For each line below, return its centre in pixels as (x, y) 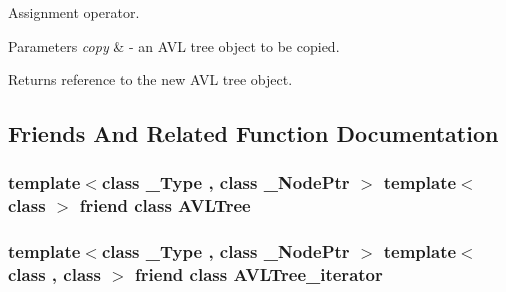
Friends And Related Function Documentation (253, 133)
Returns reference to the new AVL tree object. (150, 79)
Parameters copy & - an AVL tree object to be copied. (174, 45)
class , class (54, 274)
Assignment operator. (74, 12)
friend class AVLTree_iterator (259, 274)
